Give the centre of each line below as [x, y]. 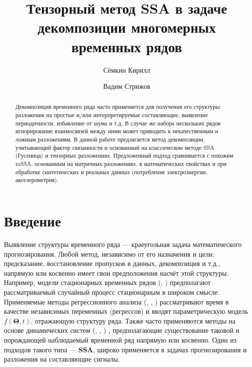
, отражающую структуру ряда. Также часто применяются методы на [133, 320]
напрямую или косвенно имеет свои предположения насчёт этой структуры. [116, 273]
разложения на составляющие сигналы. [62, 359]
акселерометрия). [37, 180]
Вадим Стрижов [127, 86]
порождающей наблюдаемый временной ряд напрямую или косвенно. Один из [120, 339]
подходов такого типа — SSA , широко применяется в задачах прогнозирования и [126, 349]
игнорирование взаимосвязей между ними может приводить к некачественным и [117, 131]
